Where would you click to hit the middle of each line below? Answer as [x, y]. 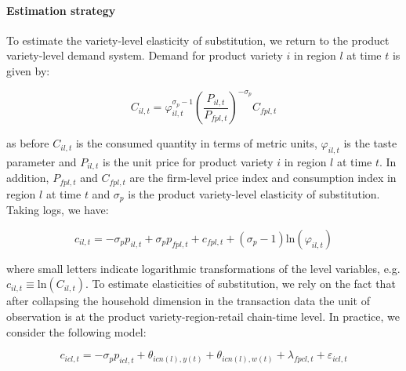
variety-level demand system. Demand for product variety [145, 55]
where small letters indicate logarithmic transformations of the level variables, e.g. [203, 268]
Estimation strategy [61, 10]
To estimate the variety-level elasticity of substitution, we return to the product [198, 40]
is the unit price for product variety [188, 161]
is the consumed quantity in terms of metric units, [196, 143]
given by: [28, 70]
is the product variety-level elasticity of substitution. [254, 193]
